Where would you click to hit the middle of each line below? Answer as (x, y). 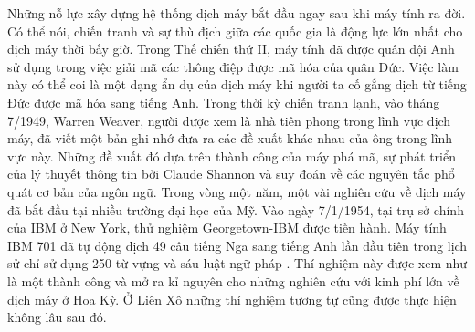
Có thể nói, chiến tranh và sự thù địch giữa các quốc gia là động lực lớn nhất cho (235, 31)
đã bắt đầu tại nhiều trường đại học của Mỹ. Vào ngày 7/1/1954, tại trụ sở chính (236, 209)
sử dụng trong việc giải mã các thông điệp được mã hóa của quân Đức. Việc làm (233, 66)
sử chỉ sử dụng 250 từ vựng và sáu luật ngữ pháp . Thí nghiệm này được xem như (237, 263)
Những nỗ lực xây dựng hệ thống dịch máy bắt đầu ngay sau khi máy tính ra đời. (237, 13)
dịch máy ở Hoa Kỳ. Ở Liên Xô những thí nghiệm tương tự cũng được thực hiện (232, 299)
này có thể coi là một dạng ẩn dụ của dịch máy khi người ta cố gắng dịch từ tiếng (237, 84)
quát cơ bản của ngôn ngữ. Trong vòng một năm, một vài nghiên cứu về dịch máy (237, 191)
